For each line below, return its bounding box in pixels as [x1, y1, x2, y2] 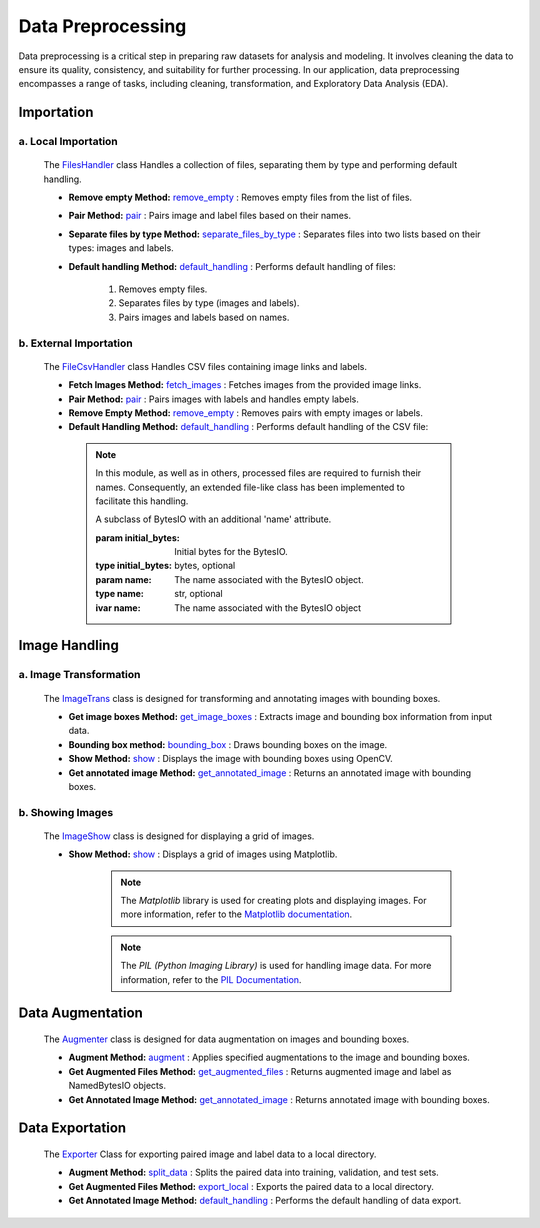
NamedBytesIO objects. [68, 1080, 167, 1092]
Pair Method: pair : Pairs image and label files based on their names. [68, 210, 352, 222]
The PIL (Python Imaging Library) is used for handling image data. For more [120, 960, 432, 972]
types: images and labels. [68, 242, 174, 254]
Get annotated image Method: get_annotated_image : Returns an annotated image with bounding [68, 766, 472, 779]
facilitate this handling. [95, 495, 189, 507]
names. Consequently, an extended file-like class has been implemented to [95, 481, 405, 493]
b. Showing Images [18, 805, 114, 819]
